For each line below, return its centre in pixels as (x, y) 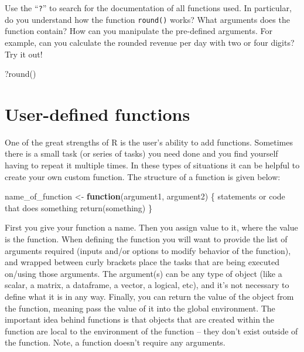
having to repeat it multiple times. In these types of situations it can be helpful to (152, 165)
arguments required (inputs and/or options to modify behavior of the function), (148, 250)
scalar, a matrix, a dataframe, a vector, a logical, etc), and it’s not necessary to (147, 285)
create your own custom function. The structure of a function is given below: (143, 176)
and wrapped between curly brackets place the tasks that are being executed (142, 262)
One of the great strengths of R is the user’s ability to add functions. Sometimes (149, 142)
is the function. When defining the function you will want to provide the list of (146, 238)
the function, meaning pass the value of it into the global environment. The (140, 308)
